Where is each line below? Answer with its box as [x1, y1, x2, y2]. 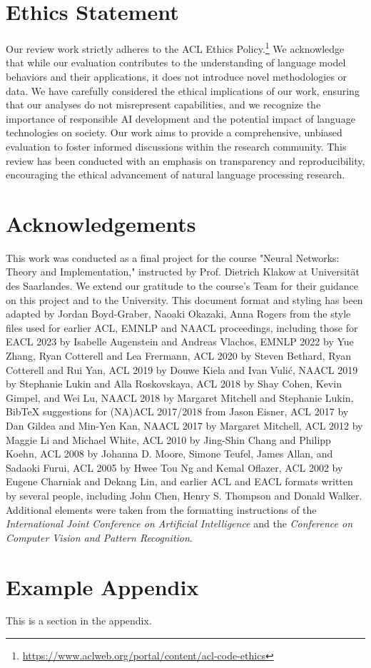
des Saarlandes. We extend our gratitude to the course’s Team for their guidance [6, 278, 359, 293]
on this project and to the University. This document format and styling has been [6, 292, 363, 307]
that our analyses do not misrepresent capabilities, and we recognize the [6, 97, 321, 112]
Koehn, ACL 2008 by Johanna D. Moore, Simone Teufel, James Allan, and [6, 446, 333, 461]
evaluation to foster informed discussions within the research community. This [6, 138, 347, 153]
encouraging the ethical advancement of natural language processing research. [6, 167, 345, 182]
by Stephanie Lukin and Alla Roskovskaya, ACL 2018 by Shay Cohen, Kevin [6, 376, 342, 391]
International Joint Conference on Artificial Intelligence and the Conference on [6, 516, 353, 531]
